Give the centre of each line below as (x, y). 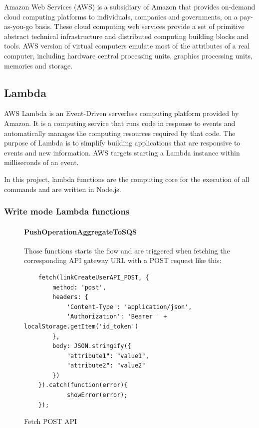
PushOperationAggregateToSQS (80, 231)
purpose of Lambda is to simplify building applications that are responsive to (122, 143)
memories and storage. (38, 65)
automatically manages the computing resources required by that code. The (120, 133)
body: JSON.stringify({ (92, 346)
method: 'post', (79, 287)
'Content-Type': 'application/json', (129, 307)
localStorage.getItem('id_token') (81, 326)
